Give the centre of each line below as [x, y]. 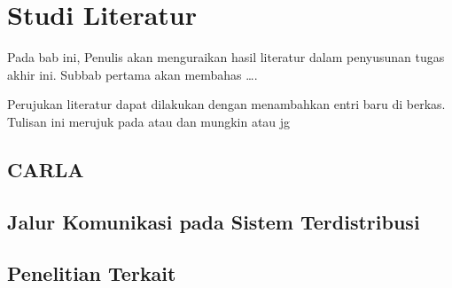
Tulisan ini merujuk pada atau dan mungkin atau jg [149, 121]
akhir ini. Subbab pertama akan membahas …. [132, 74]
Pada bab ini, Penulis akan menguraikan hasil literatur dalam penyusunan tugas [226, 57]
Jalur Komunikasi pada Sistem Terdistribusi [214, 221]
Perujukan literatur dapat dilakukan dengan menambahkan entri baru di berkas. [226, 104]
